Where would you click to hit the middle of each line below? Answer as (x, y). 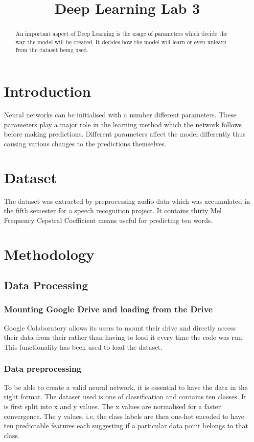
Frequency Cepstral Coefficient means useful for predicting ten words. (108, 220)
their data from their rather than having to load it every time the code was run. (124, 337)
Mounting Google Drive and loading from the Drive (108, 309)
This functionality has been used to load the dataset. (83, 346)
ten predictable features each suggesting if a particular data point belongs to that (126, 426)
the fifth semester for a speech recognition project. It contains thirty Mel (113, 210)
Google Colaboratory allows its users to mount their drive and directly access (120, 327)
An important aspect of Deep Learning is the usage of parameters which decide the (121, 34)
